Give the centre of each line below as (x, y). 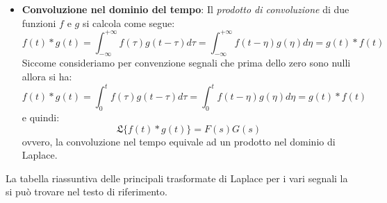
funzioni (39, 23)
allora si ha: (47, 77)
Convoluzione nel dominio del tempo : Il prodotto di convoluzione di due (186, 9)
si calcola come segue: (129, 23)
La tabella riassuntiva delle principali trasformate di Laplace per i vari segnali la (177, 178)
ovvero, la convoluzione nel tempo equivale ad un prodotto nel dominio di (179, 141)
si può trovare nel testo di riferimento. (87, 192)
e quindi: (41, 117)
